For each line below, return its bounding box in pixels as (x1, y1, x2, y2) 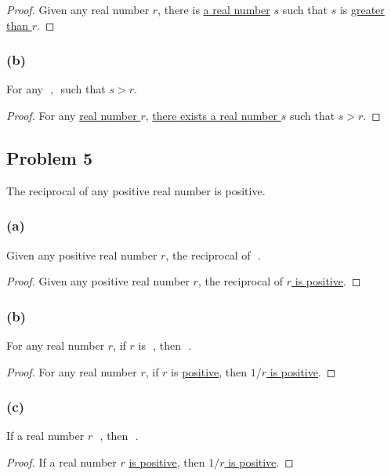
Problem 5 (6, 145, 92, 169)
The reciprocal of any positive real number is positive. (6, 182, 266, 198)
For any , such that (6, 81, 106, 97)
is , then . (138, 337, 192, 354)
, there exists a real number (145, 107, 277, 123)
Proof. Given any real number (6, 2, 150, 17)
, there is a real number (157, 2, 270, 17)
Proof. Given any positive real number (6, 273, 190, 289)
